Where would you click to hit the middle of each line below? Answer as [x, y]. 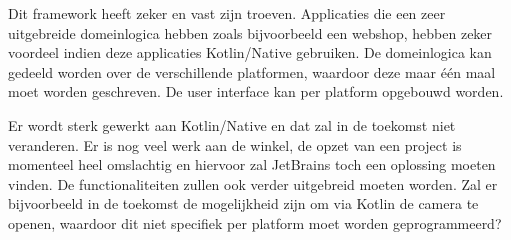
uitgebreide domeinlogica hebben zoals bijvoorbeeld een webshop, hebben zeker [250, 32]
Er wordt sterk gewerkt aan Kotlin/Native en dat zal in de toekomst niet [232, 124]
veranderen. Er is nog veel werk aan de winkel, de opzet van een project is [235, 144]
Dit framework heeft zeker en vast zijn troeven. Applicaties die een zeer [227, 13]
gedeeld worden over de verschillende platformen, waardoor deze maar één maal [252, 71]
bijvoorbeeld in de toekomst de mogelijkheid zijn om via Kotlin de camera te [243, 203]
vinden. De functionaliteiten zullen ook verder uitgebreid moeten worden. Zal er [253, 183]
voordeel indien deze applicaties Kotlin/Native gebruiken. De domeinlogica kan [250, 52]
